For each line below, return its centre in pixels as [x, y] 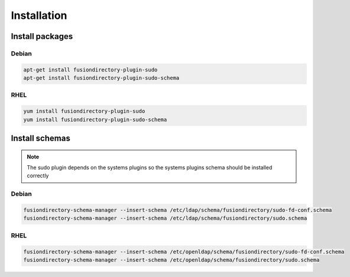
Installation [39, 15]
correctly [38, 176]
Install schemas [40, 138]
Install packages [42, 36]
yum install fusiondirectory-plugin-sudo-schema [95, 119]
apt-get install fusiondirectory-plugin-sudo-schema [101, 78]
